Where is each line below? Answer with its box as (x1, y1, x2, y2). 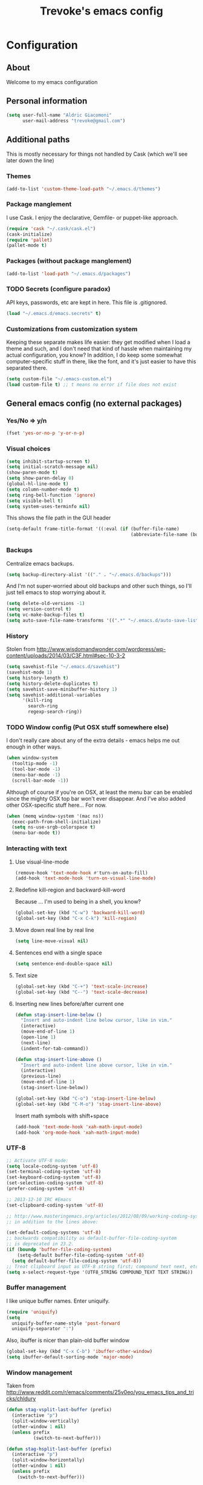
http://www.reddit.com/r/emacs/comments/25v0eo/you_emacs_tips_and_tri (6, 1389, 195, 1396)
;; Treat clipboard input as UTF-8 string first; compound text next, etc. (6, 1263, 201, 1269)
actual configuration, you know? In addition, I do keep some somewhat (6, 351, 182, 359)
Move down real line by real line (14, 927, 95, 934)
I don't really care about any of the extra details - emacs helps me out (6, 737, 180, 744)
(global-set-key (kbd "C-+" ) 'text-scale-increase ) (14, 983, 148, 990)
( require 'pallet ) (6, 237, 53, 243)
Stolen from (6, 646, 36, 653)
